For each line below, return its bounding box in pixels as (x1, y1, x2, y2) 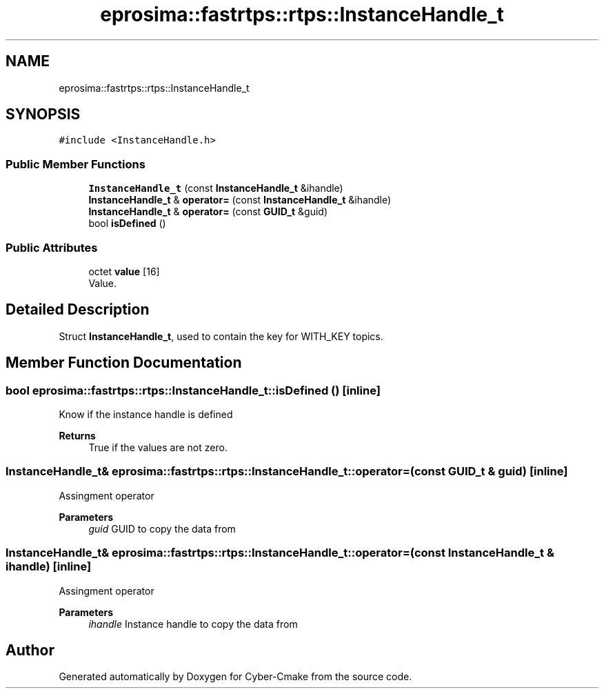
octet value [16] (88, 265, 160, 277)
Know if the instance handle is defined (59, 408, 233, 420)
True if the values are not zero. (88, 442, 228, 453)
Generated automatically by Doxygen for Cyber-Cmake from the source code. (59, 671, 412, 683)
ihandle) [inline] (6, 559, 92, 574)
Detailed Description (6, 301, 150, 319)
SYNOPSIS (6, 106, 81, 123)
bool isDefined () (88, 217, 166, 230)
